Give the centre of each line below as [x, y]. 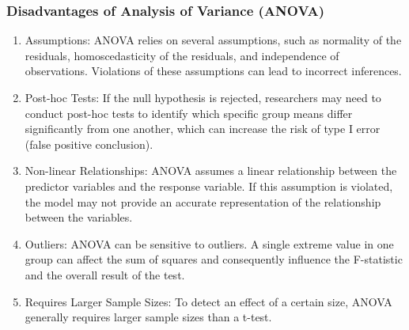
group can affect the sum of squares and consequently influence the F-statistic [214, 259]
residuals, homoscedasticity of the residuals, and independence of [182, 55]
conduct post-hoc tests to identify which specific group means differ [189, 113]
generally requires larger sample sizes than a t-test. [148, 317]
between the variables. [79, 217]
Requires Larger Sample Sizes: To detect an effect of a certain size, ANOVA [208, 301]
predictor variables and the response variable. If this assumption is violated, [209, 186]
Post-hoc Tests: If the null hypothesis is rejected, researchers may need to [203, 97]
